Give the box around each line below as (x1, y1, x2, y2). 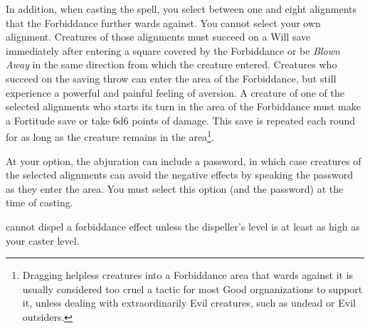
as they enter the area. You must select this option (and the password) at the (6, 181, 344, 196)
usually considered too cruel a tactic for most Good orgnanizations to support (22, 281, 363, 296)
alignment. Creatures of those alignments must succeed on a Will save (6, 29, 311, 44)
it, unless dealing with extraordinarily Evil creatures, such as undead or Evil (22, 295, 356, 310)
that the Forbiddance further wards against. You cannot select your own (6, 15, 321, 30)
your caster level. (6, 233, 80, 248)
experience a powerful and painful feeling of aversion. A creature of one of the (6, 85, 344, 100)
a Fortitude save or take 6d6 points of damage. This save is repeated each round (6, 112, 356, 127)
